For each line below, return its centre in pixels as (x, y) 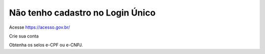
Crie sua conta (24, 36)
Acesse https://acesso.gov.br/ (40, 27)
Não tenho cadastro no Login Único (82, 13)
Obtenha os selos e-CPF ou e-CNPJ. (46, 45)
